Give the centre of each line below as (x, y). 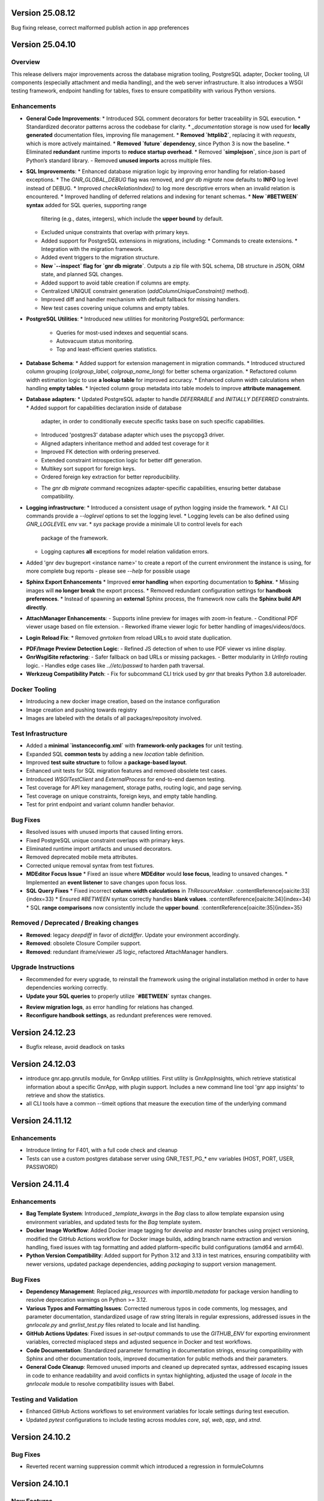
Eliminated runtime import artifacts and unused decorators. (99, 848)
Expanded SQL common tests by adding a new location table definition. (115, 754)
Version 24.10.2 (41, 1437)
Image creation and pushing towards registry (82, 710)
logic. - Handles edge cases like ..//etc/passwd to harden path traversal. (115, 665)
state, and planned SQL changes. (82, 274)
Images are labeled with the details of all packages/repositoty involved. (114, 718)
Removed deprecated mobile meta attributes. (82, 857)
